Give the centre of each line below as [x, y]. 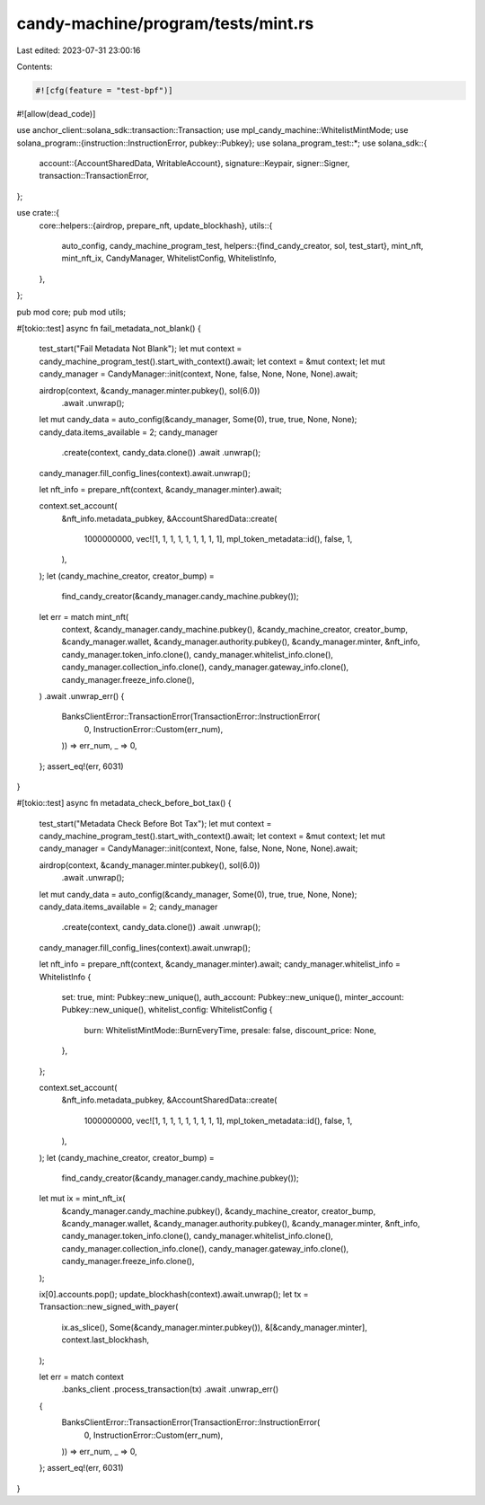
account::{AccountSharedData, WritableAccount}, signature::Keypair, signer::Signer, [194, 164]
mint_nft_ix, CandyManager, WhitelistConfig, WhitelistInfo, [169, 258]
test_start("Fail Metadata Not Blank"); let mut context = [141, 349]
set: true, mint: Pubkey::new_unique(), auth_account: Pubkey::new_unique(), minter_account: [233, 997]
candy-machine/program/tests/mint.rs [165, 23]
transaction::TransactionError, [94, 176]
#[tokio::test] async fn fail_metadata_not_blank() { [109, 328]
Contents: [35, 66]
